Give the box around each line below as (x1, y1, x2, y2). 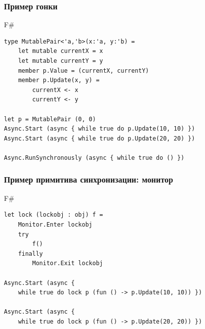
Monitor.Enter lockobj (18, 221, 92, 228)
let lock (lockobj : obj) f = (4, 211, 103, 219)
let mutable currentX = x (18, 47, 103, 55)
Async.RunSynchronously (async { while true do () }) (4, 154, 185, 161)
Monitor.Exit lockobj (32, 260, 103, 267)
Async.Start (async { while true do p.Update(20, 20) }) (4, 135, 195, 142)
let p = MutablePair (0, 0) (4, 115, 96, 123)
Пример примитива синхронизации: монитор (4, 173, 173, 186)
